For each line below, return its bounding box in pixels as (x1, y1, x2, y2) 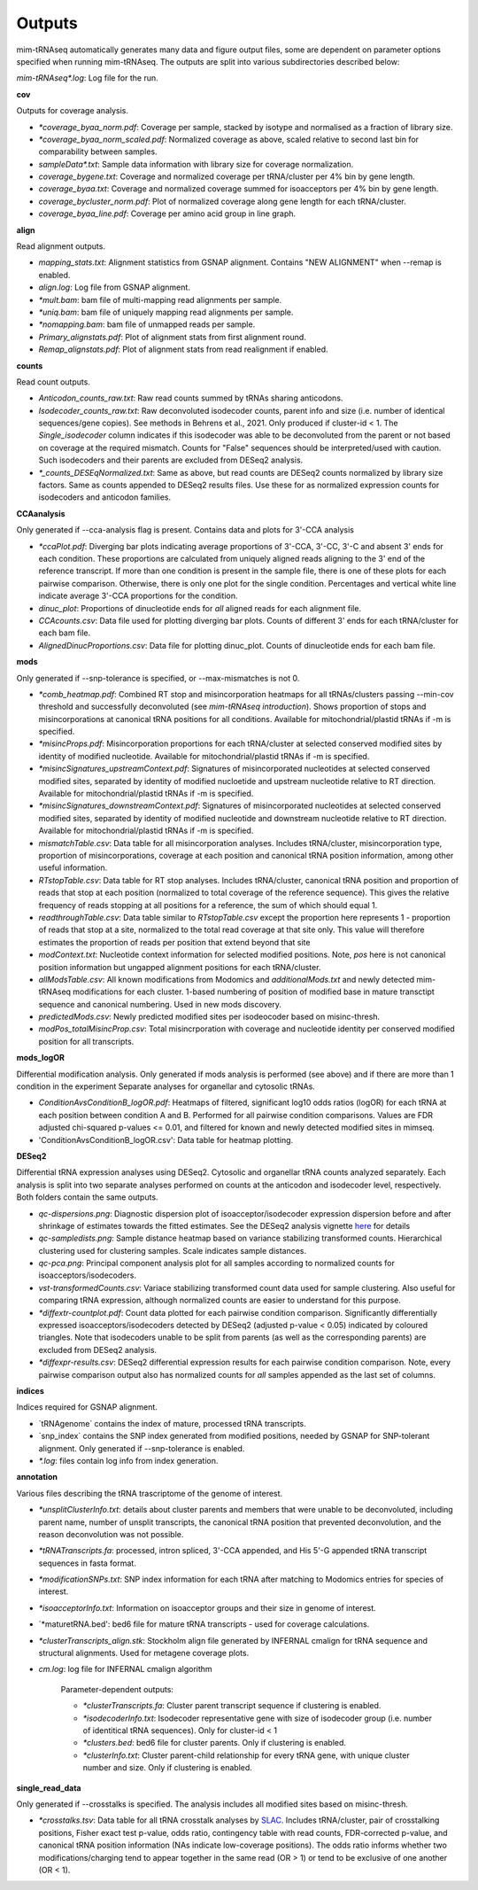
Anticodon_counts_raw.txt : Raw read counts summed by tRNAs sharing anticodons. (38, 393, 343, 403)
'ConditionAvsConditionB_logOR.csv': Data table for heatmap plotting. (38, 1134, 294, 1145)
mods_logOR (16, 1053, 66, 1063)
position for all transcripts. (38, 1036, 135, 1046)
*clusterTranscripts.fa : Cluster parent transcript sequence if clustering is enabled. (82, 1700, 382, 1711)
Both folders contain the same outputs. (16, 1192, 158, 1202)
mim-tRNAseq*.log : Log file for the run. (16, 73, 158, 83)
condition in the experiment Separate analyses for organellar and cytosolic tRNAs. (16, 1081, 316, 1092)
